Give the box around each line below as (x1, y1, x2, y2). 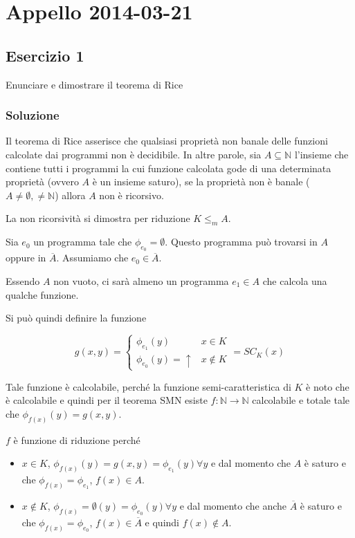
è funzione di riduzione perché (13, 432, 140, 447)
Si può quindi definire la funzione (6, 310, 147, 325)
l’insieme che (294, 147, 349, 161)
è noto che (306, 379, 349, 393)
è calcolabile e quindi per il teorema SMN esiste (6, 393, 208, 407)
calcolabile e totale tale (252, 393, 350, 407)
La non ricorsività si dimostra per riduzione (6, 211, 190, 225)
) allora (55, 187, 86, 202)
